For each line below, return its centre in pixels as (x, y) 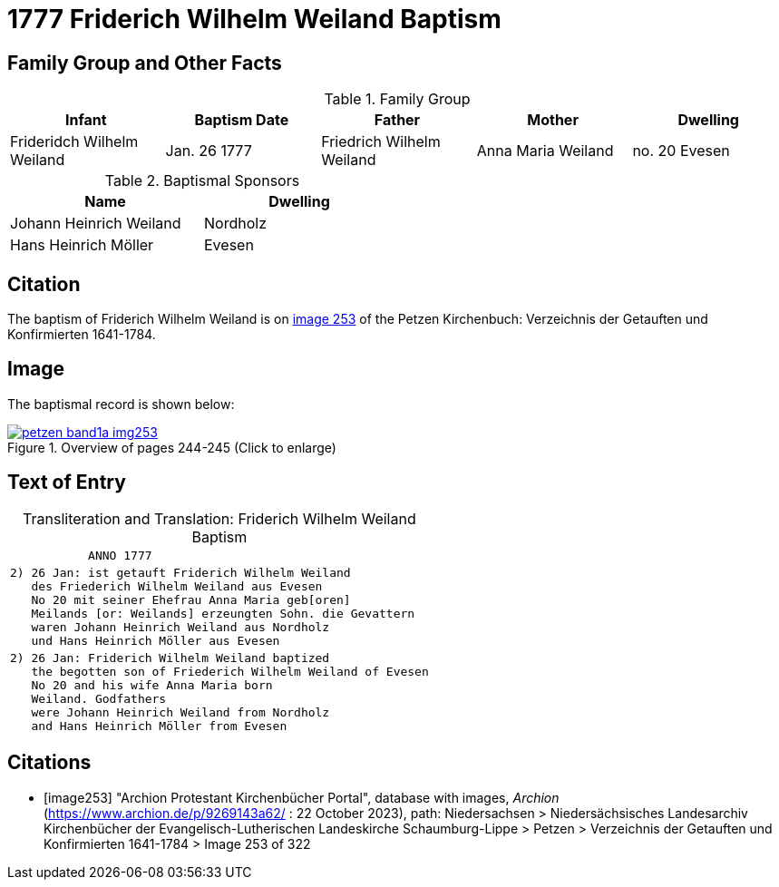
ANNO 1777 (120, 555)
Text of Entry (67, 482)
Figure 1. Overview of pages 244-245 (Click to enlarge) (172, 447)
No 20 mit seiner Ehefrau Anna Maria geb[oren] (191, 599)
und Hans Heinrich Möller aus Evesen (156, 640)
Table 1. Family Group (397, 99)
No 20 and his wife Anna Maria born (152, 685)
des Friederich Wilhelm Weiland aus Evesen (177, 586)
